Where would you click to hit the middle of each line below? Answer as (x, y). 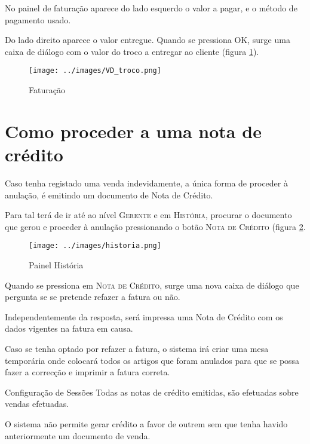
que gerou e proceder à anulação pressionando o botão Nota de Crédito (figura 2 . (155, 226)
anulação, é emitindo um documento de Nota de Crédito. (109, 195)
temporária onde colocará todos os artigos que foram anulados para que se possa (152, 360)
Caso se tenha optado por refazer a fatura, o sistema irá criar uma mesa (137, 348)
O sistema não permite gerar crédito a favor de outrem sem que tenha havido (146, 423)
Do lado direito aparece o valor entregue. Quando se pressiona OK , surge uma (148, 40)
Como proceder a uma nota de (133, 131)
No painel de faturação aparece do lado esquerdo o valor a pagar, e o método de (151, 8)
